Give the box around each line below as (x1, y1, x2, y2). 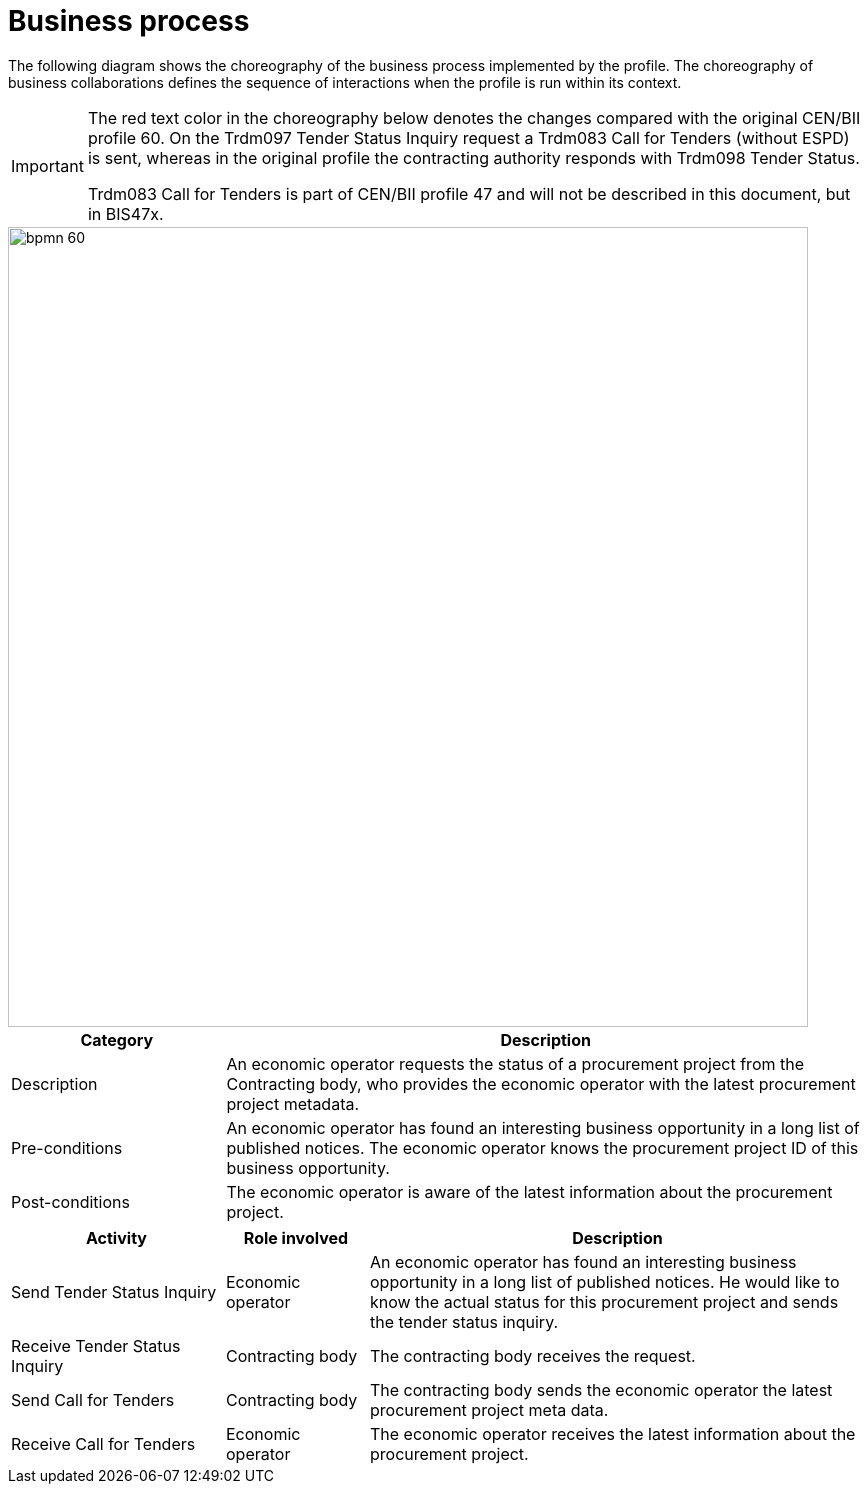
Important (11, 155, 84, 176)
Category (80, 1029, 154, 1050)
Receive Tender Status (11, 1335, 181, 1356)
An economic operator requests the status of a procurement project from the (226, 1053, 805, 1074)
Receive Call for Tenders (11, 1433, 196, 1454)
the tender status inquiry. (369, 1311, 559, 1332)
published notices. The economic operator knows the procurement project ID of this (226, 1137, 859, 1158)
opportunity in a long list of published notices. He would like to (369, 1271, 840, 1292)
